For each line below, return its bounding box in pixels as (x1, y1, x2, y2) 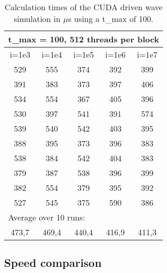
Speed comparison (4, 255, 102, 270)
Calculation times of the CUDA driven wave (5, 1, 163, 13)
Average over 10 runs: (8, 211, 85, 223)
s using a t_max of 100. (68, 13, 154, 24)
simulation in (14, 13, 61, 24)
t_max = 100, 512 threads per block (8, 33, 159, 45)
